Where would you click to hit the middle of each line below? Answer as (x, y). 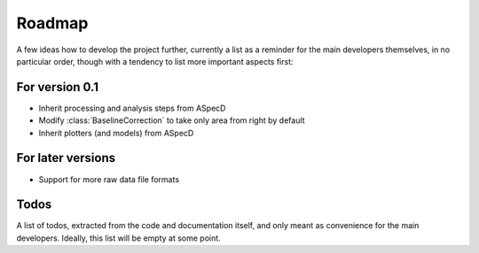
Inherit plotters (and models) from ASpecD (116, 133)
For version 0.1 (58, 87)
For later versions (66, 158)
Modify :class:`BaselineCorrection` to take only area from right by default (172, 120)
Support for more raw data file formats (109, 179)
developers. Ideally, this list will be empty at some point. (118, 238)
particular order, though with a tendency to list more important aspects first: (155, 61)
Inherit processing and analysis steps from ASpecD (132, 108)
